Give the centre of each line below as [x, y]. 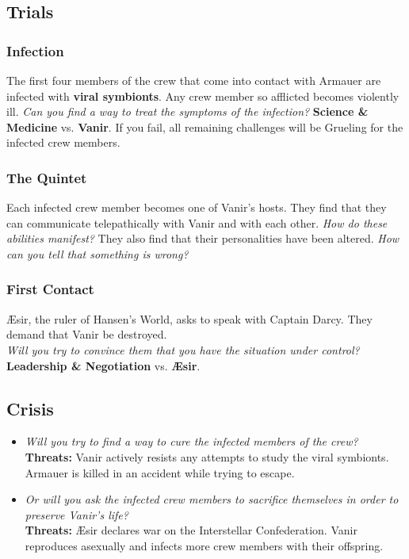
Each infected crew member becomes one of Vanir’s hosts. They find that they [197, 207]
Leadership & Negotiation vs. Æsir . [103, 365]
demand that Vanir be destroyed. [87, 334]
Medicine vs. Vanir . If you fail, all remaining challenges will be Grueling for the [205, 126]
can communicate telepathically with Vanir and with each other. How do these [197, 222]
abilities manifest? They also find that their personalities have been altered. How [203, 238]
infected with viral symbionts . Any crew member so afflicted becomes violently [203, 96]
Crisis [30, 408]
